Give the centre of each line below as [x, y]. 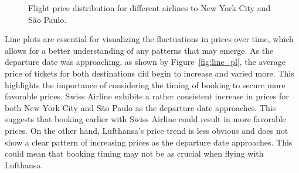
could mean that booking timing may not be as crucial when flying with [134, 153]
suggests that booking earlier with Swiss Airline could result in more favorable [145, 119]
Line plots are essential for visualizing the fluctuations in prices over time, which [149, 39]
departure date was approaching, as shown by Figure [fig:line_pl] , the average [145, 62]
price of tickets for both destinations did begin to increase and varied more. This [149, 73]
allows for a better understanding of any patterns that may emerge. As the [139, 50]
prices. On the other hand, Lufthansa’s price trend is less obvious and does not [147, 130]
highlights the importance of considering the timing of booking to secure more [145, 84]
